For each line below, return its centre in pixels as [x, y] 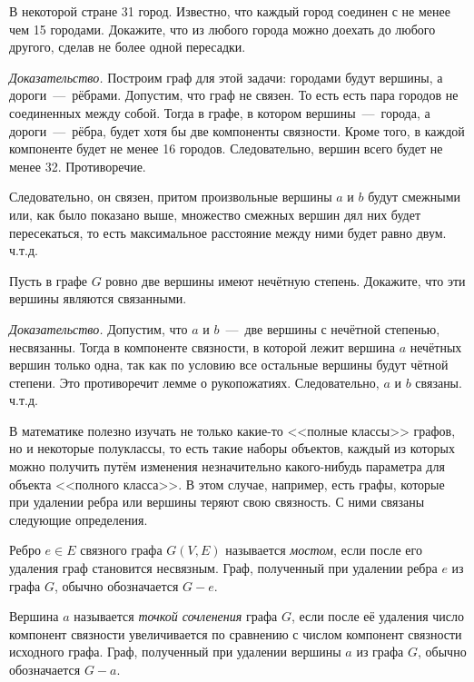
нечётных [436, 346]
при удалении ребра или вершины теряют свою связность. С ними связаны [217, 502]
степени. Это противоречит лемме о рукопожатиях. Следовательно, [194, 382]
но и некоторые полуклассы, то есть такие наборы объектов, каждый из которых [232, 448]
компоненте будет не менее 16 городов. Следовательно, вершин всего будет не [226, 148]
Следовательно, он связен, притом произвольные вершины [171, 197]
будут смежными [414, 197]
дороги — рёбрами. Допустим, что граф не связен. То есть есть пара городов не [234, 95]
